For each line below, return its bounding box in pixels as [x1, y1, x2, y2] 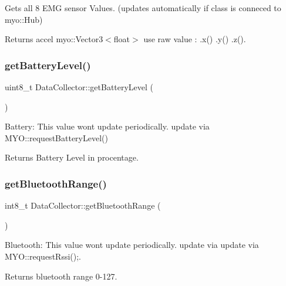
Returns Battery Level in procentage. [5, 151, 139, 164]
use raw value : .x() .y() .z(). [143, 33, 246, 45]
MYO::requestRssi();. [5, 250, 81, 262]
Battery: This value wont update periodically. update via [5, 120, 210, 132]
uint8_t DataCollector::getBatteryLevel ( [5, 81, 154, 93]
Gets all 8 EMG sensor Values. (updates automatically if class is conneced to [5, 2, 281, 13]
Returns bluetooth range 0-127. [5, 270, 117, 282]
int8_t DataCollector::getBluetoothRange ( [5, 199, 161, 212]
